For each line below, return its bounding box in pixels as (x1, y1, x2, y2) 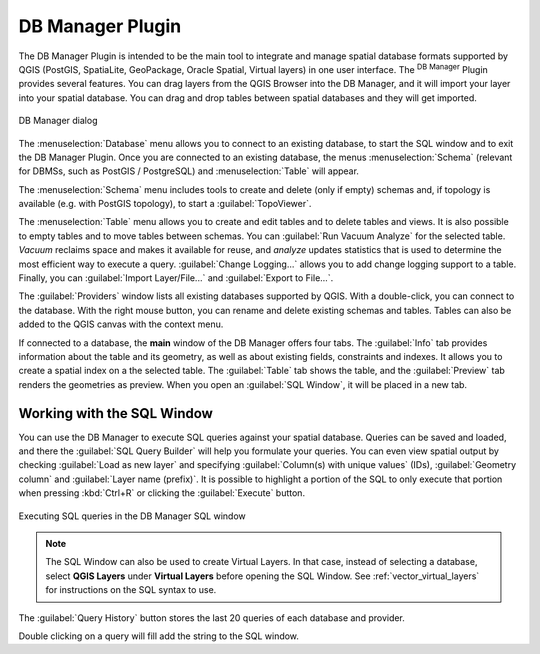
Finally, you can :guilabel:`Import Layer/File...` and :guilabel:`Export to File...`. (18, 272, 334, 284)
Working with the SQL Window (18, 405, 214, 422)
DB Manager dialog (18, 115, 98, 127)
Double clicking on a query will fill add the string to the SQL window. (18, 630, 300, 642)
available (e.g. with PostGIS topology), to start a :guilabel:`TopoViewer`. (18, 198, 312, 210)
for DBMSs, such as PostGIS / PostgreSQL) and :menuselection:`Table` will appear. (18, 165, 360, 177)
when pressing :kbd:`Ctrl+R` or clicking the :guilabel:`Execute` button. (18, 487, 305, 499)
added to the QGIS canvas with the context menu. (18, 318, 224, 330)
